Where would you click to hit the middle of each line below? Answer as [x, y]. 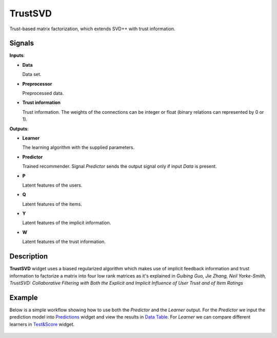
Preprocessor [37, 84]
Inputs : [17, 55]
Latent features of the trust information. [64, 242]
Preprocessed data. [43, 93]
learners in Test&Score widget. [42, 324]
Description [29, 256]
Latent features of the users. [52, 185]
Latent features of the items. [52, 204]
